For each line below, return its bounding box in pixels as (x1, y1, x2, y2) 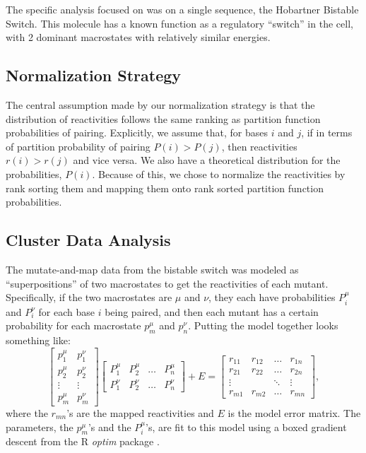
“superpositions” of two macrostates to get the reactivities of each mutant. (6, 276, 329, 290)
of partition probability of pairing (6, 139, 150, 153)
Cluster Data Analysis (6, 229, 171, 251)
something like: (6, 332, 71, 347)
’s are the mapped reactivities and (66, 406, 214, 420)
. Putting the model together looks (188, 318, 338, 333)
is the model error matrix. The (228, 406, 361, 420)
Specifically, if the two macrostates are (6, 290, 172, 305)
